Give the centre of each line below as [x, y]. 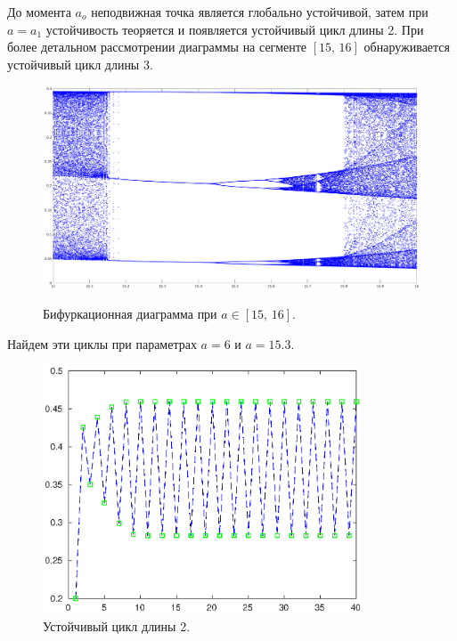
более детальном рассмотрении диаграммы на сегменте [157, 47]
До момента [39, 12]
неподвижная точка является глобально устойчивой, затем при [260, 12]
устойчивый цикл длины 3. [80, 64]
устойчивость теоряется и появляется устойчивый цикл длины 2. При [235, 29]
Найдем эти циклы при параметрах [102, 343]
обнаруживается [407, 47]
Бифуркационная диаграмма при [130, 314]
